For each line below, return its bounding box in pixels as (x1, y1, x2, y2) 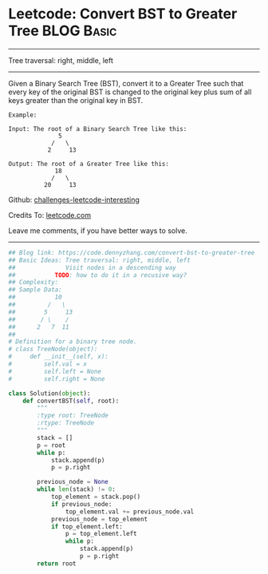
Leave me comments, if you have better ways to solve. (8, 225, 187, 236)
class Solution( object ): (8, 389, 91, 398)
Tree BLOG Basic (8, 22, 117, 40)
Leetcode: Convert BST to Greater (8, 5, 238, 23)
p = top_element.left (65, 530, 137, 538)
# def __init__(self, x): (8, 353, 109, 361)
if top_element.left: (50, 522, 124, 531)
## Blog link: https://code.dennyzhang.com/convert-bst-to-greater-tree (8, 248, 255, 256)
